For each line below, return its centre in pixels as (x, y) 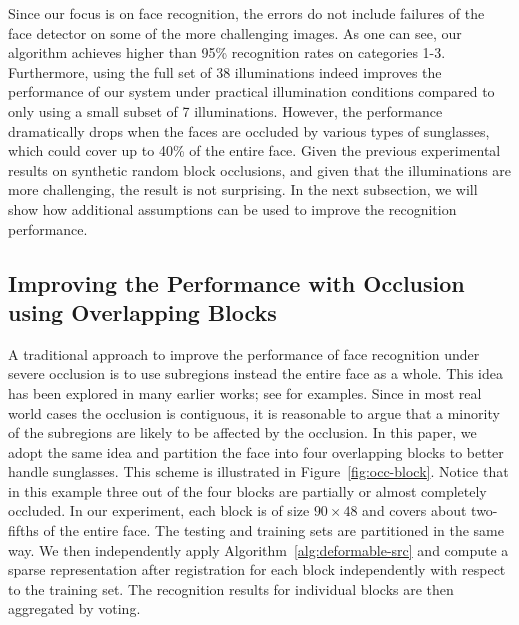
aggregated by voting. (74, 608)
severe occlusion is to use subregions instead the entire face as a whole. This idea (256, 373)
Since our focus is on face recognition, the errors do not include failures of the (246, 13)
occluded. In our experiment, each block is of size (159, 510)
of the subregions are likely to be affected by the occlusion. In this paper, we (242, 432)
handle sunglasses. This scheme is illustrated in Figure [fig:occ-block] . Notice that (258, 471)
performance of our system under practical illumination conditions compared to (251, 91)
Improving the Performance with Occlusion (236, 282)
